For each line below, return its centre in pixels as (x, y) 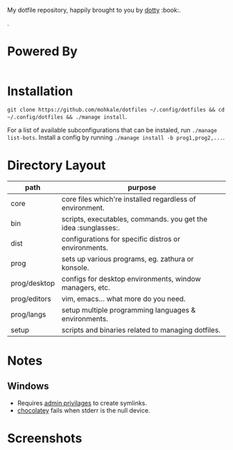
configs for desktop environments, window (131, 279)
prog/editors (31, 299)
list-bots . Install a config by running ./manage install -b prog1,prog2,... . (116, 137)
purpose (142, 187)
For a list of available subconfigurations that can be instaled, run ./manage (112, 130)
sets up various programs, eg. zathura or (128, 259)
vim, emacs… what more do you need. (123, 299)
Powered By (42, 52)
